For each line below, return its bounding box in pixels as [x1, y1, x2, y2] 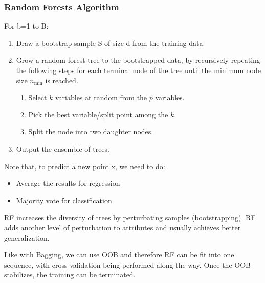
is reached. [45, 75, 78, 85]
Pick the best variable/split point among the [28, 109, 168, 120]
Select [28, 92, 47, 103]
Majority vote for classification [16, 195, 112, 205]
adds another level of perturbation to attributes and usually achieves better [4, 222, 241, 232]
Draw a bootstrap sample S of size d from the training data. [16, 37, 205, 48]
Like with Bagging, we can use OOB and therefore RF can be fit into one [4, 249, 234, 260]
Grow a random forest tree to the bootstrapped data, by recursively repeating [16, 55, 260, 65]
